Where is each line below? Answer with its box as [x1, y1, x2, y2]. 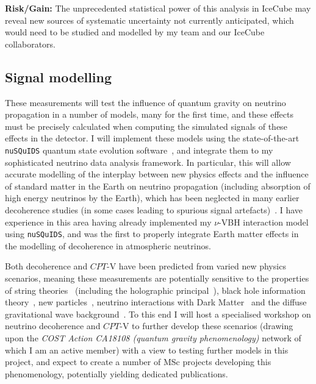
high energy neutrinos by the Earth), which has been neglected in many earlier [5, 191, 300, 204]
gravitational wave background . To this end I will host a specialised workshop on [5, 307, 311, 320]
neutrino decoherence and [5, 319, 101, 332]
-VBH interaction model [218, 215, 309, 228]
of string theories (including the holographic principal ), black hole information [5, 283, 306, 296]
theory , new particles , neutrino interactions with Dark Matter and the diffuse [5, 296, 307, 308]
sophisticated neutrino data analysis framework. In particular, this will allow [5, 155, 291, 168]
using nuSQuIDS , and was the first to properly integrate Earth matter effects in [5, 227, 299, 240]
